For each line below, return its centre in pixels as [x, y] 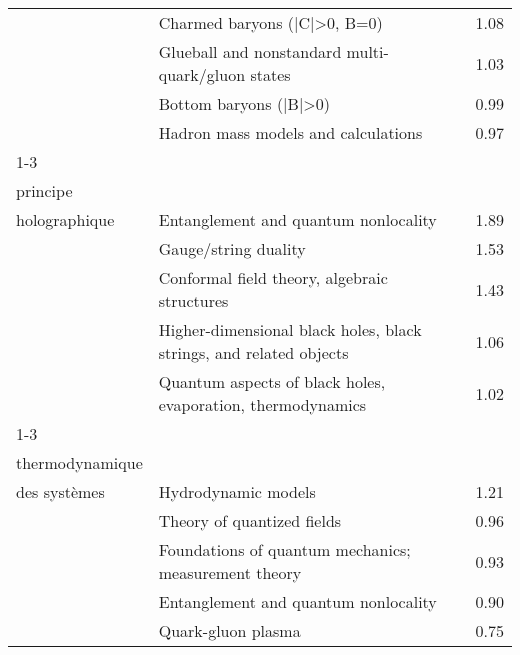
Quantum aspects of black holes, [272, 381]
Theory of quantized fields [250, 520]
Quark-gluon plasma [229, 630]
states [270, 74]
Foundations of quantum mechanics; [284, 549]
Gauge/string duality [232, 248]
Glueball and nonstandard [250, 51]
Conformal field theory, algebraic [273, 277]
